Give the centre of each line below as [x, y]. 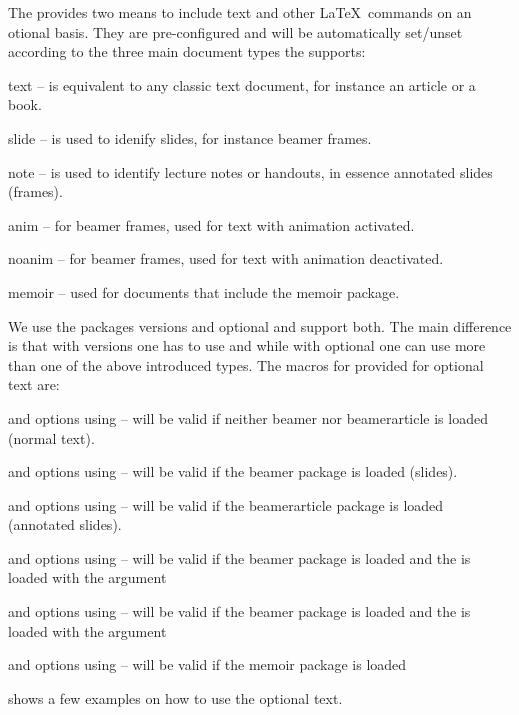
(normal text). [51, 437]
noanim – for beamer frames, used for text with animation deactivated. [226, 258]
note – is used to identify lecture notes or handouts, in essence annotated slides [250, 171]
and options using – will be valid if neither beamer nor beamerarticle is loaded [248, 417]
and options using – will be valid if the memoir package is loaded [207, 664]
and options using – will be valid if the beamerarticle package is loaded [226, 504]
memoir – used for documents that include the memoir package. [204, 291]
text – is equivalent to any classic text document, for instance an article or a [242, 84]
